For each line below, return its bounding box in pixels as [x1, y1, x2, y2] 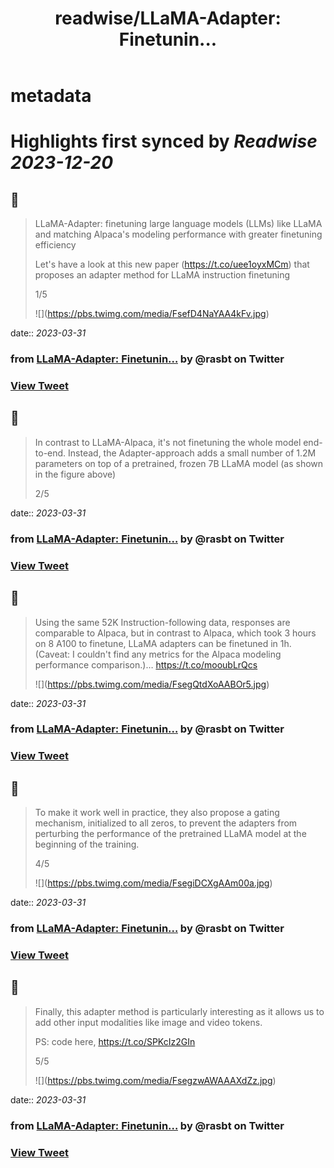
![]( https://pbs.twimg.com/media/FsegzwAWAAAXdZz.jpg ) [34, 1074, 277, 1086]
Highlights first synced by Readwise [10, 130, 318, 153]
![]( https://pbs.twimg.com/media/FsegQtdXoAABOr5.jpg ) [34, 678, 270, 690]
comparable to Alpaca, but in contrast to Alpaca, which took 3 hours [34, 627, 317, 639]
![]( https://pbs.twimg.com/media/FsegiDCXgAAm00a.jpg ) [34, 877, 273, 889]
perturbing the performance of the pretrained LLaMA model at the [34, 828, 307, 840]
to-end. [34, 447, 67, 459]
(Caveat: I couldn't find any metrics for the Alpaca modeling [34, 648, 282, 660]
